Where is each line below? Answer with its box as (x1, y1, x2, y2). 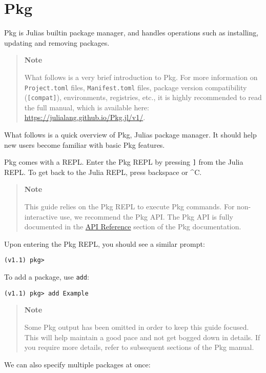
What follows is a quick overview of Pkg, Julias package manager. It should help (4, 129, 257, 140)
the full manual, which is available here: (24, 102, 149, 112)
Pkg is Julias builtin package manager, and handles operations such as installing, (4, 27, 259, 38)
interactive (24, 211, 58, 222)
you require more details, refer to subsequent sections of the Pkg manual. (24, 342, 254, 352)
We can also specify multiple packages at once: (4, 359, 151, 369)
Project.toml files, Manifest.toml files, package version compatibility (24, 82, 247, 92)
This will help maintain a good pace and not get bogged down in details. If (24, 331, 260, 342)
